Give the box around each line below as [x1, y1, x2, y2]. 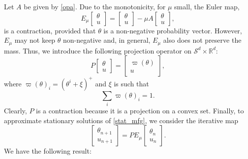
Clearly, [4, 106, 27, 116]
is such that [114, 78, 149, 88]
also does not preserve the [163, 35, 242, 45]
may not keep [14, 35, 56, 45]
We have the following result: [4, 146, 92, 156]
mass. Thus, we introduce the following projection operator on [4, 45, 192, 55]
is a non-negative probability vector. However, [103, 25, 242, 35]
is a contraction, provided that [4, 25, 96, 35]
